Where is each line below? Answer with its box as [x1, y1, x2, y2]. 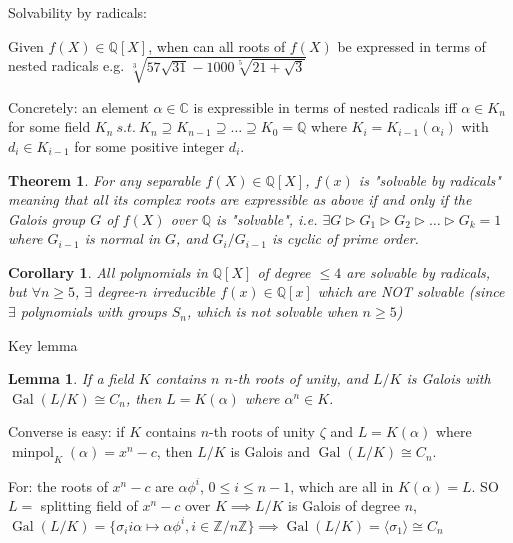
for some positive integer [74, 135, 225, 156]
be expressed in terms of [337, 35, 486, 56]
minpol [11, 446, 54, 461]
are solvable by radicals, [346, 261, 491, 282]
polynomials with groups [20, 301, 167, 322]
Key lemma [8, 334, 78, 355]
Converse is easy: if [8, 421, 125, 442]
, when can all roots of [148, 35, 286, 56]
